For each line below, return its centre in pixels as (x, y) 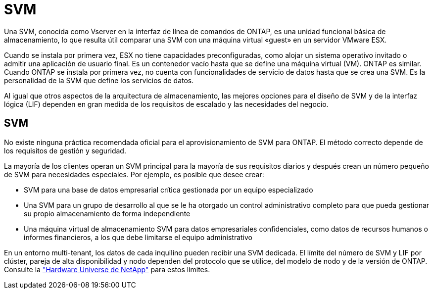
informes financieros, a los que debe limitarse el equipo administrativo (138, 237)
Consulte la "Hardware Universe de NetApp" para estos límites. (107, 269)
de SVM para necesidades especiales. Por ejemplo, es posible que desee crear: (134, 174)
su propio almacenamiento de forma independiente (107, 213)
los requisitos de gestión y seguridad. (65, 150)
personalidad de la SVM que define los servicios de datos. (99, 80)
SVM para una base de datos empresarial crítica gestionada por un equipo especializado (168, 190)
